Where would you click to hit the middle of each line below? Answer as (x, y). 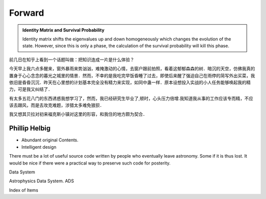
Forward (27, 13)
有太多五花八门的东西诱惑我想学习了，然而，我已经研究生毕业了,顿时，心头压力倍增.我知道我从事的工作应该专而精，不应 (131, 98)
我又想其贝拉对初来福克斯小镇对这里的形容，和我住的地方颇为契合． (78, 114)
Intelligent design (39, 147)
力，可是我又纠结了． (31, 89)
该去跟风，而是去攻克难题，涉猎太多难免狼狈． (57, 105)
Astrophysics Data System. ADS (41, 181)
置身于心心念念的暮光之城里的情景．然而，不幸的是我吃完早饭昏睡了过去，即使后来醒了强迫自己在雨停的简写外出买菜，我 (132, 75)
